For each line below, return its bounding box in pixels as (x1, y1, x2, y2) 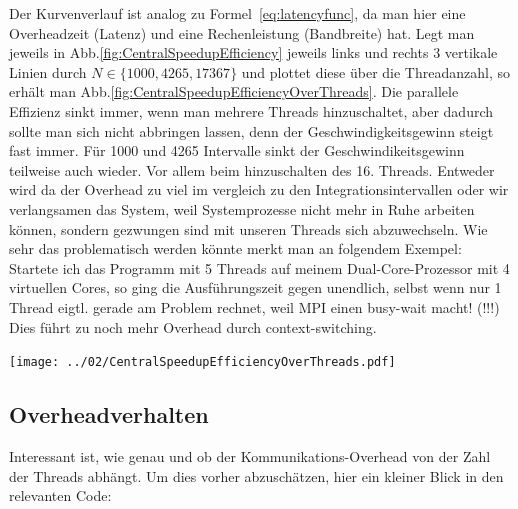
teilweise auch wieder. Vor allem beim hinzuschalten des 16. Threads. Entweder (9, 159, 495, 180)
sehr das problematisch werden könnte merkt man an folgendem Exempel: (9, 238, 462, 259)
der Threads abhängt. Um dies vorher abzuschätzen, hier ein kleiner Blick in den (9, 465, 504, 486)
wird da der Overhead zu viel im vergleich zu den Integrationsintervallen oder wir (9, 179, 509, 200)
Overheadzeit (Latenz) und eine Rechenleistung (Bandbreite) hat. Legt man (9, 22, 475, 43)
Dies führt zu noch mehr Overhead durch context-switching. (9, 316, 377, 337)
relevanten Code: (9, 485, 112, 506)
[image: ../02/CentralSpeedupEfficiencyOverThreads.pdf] (9, 355, 396, 370)
